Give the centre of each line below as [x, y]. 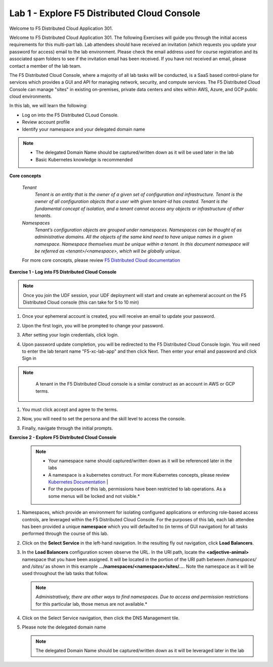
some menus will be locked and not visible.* [94, 496]
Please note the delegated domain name [64, 627]
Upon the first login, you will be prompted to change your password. [93, 325]
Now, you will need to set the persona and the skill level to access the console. [104, 419]
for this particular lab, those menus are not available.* [92, 604]
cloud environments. [31, 97]
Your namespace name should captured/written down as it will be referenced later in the [140, 461]
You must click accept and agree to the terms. [70, 409]
